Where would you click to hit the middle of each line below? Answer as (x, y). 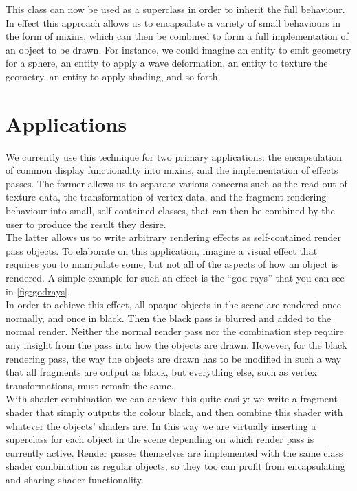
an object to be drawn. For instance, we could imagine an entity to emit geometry (178, 49)
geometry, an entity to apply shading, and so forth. (113, 76)
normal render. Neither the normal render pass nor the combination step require (175, 331)
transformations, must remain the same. (90, 385)
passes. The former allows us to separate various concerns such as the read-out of (176, 183)
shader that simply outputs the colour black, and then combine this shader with (174, 412)
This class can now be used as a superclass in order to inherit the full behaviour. (175, 9)
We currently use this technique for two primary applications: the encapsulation (174, 156)
